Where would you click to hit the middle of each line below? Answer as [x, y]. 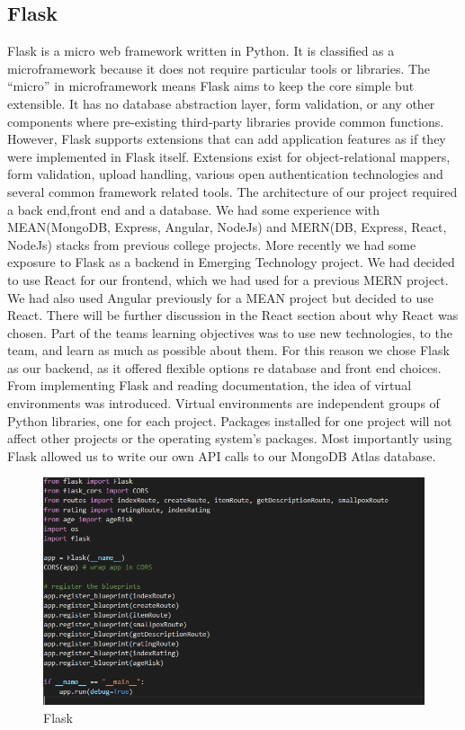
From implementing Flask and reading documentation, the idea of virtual [210, 385]
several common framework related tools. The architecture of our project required [232, 191]
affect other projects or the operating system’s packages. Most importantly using [230, 438]
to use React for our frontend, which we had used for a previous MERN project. [228, 279]
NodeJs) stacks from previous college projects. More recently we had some [212, 244]
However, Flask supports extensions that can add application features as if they [227, 139]
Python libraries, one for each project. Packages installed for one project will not [230, 420]
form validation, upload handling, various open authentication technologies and [225, 174]
